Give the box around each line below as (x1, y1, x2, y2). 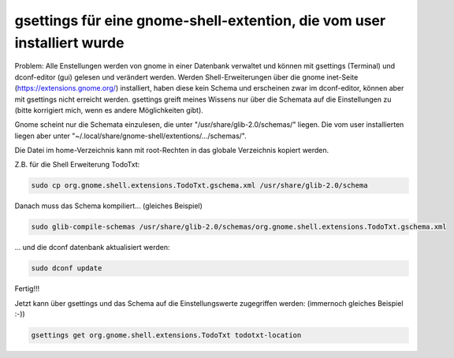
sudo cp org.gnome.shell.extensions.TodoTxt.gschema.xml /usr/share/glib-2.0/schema (31, 181, 368, 190)
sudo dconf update (31, 264, 102, 273)
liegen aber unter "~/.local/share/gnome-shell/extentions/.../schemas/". (14, 131, 247, 140)
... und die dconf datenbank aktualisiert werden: (14, 243, 170, 252)
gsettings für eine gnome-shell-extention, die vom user (14, 12, 386, 29)
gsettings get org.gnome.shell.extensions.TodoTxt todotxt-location (31, 331, 302, 340)
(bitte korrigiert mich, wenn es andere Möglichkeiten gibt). (14, 105, 204, 114)
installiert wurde (14, 34, 125, 51)
